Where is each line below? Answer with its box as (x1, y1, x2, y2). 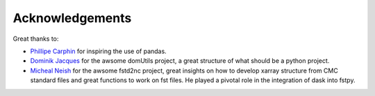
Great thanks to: (12, 35, 59, 43)
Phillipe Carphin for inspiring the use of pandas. (30, 47, 167, 55)
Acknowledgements (12, 10, 132, 26)
